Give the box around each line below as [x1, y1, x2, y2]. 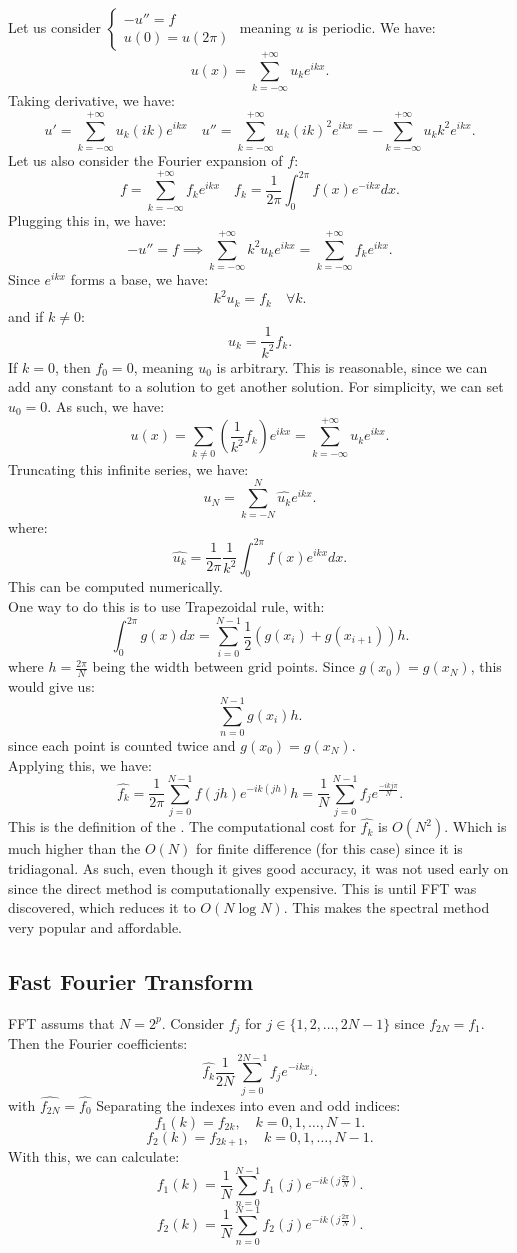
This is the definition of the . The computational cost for [8, 816, 356, 837]
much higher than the [8, 838, 141, 859]
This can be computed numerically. [8, 576, 223, 597]
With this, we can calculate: [8, 1146, 180, 1167]
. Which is [444, 816, 507, 837]
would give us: [8, 676, 95, 697]
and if [8, 305, 44, 326]
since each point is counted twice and [8, 734, 236, 755]
